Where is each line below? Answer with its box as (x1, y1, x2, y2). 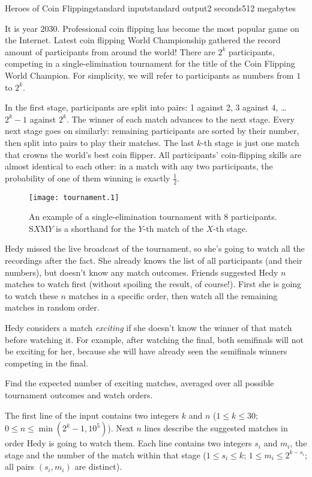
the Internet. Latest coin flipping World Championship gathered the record (5, 34, 281, 46)
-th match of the (143, 222, 204, 234)
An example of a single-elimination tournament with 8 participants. (29, 210, 277, 223)
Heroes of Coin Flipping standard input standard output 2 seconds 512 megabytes (5, 2, 296, 14)
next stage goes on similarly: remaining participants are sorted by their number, (5, 124, 299, 137)
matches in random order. (5, 301, 100, 314)
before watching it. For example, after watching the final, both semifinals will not (5, 333, 304, 345)
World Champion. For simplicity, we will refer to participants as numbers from (5, 68, 294, 81)
